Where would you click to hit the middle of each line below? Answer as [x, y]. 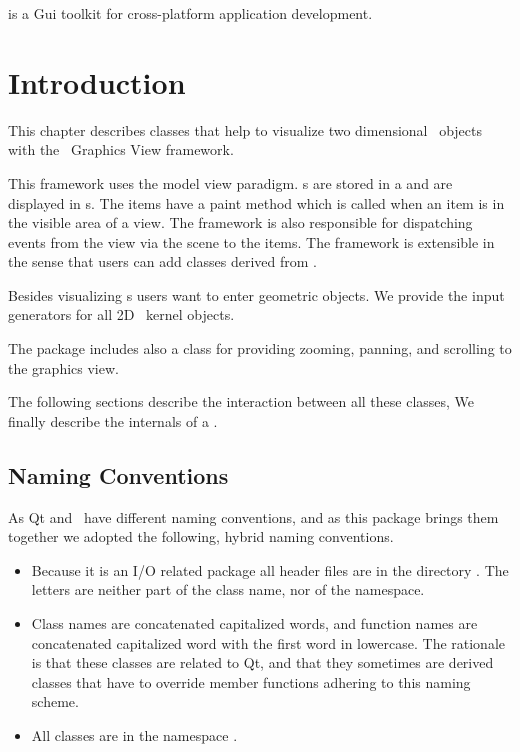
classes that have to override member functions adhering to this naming [251, 681]
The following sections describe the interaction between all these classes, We [241, 401]
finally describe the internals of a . [113, 420]
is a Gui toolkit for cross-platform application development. [190, 13]
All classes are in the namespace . [134, 734]
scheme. [55, 701]
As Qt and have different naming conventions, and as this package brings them [253, 516]
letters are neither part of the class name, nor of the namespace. [228, 589]
